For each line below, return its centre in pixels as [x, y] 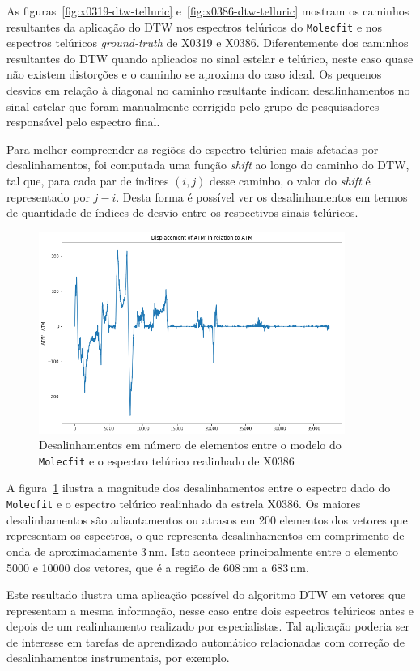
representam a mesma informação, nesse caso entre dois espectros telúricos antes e [210, 610]
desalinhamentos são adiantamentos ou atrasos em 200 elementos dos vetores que [207, 519]
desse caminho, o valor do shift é [290, 180]
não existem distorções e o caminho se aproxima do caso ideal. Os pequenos [194, 74]
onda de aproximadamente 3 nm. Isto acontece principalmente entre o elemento [202, 551]
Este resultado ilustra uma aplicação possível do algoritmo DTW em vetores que [206, 595]
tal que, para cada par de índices [88, 180]
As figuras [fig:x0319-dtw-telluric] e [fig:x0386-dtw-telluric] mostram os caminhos [208, 11]
